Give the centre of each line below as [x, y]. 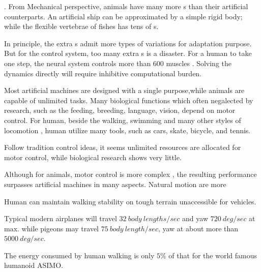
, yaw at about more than [198, 228]
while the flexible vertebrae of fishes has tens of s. [81, 26]
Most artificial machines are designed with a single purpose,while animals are [124, 90]
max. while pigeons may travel [51, 228]
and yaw [195, 218]
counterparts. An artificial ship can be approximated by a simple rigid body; [123, 16]
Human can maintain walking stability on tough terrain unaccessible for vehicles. [130, 201]
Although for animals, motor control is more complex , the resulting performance [130, 174]
